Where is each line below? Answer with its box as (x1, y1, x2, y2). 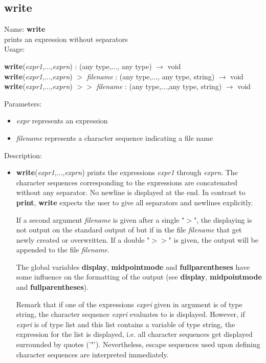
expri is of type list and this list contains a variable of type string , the (16, 318, 235, 329)
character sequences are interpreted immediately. (16, 349, 169, 359)
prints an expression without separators (4, 33, 128, 44)
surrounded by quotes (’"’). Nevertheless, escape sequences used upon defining (16, 339, 260, 350)
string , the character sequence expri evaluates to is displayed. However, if (16, 309, 245, 319)
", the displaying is (194, 214, 252, 225)
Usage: (4, 44, 25, 54)
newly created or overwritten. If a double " (16, 234, 150, 245)
